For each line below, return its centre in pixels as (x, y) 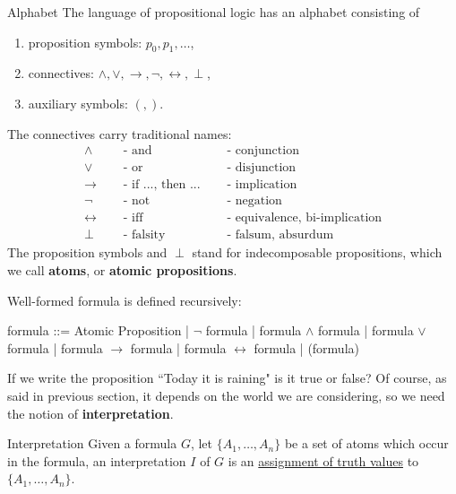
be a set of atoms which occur (366, 443)
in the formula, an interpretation (97, 460)
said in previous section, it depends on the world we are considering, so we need (226, 395)
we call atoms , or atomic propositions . (122, 269)
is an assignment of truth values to (323, 460)
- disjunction (262, 168)
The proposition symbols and (87, 252)
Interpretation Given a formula (92, 443)
